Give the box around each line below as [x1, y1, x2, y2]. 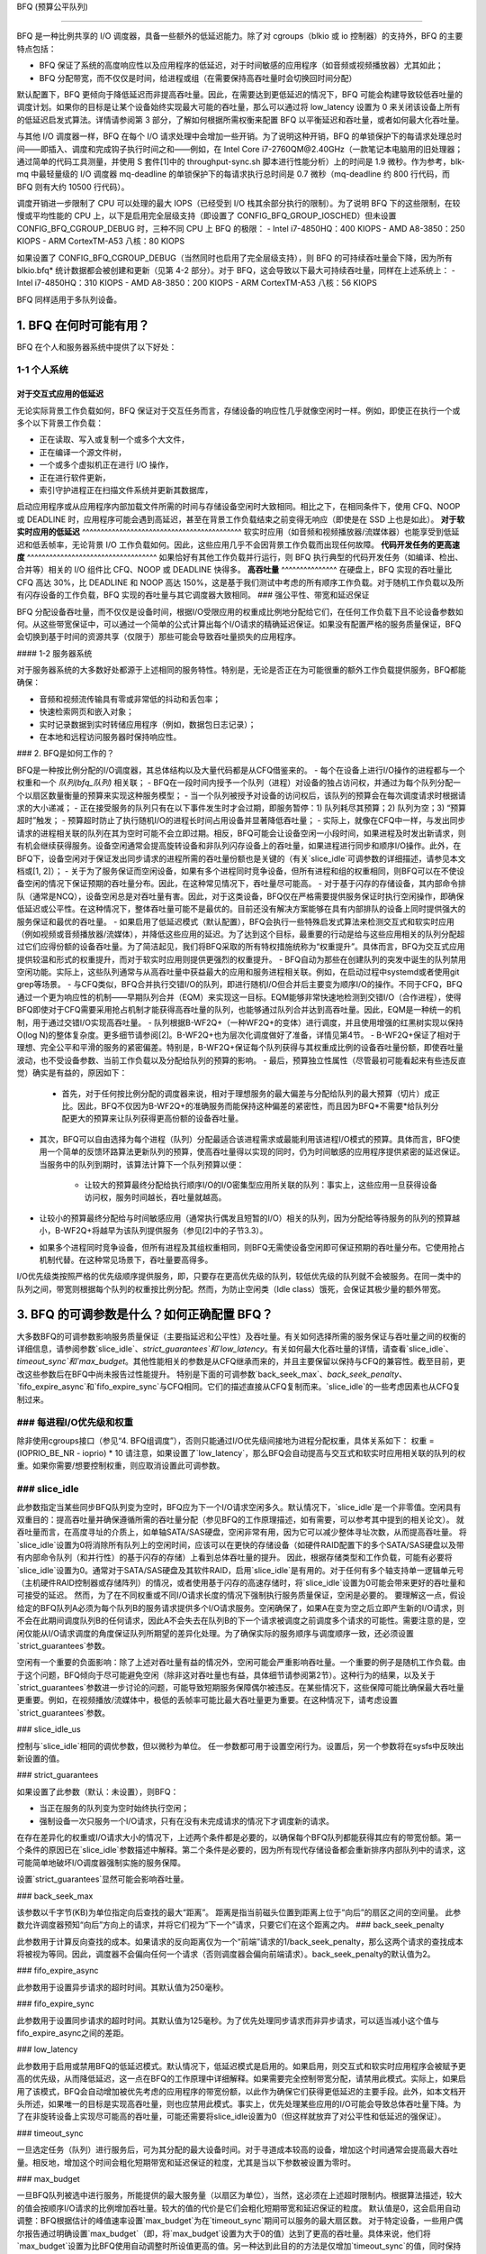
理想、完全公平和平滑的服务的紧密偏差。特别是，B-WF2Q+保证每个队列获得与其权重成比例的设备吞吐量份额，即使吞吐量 [16, 1042, 463, 1053]
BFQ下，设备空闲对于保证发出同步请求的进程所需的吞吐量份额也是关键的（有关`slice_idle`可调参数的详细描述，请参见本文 [16, 853, 466, 864]
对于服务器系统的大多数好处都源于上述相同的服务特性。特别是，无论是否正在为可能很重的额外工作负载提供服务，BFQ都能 [16, 664, 467, 675]
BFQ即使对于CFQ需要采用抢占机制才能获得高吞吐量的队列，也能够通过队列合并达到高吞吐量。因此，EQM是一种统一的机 [16, 1004, 462, 1015]
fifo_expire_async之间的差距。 [16, 2028, 130, 2039]
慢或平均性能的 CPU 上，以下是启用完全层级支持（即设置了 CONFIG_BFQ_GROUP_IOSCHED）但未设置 [16, 210, 397, 221]
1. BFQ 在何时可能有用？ [16, 317, 150, 333]
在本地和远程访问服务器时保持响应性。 [39, 731, 182, 743]
